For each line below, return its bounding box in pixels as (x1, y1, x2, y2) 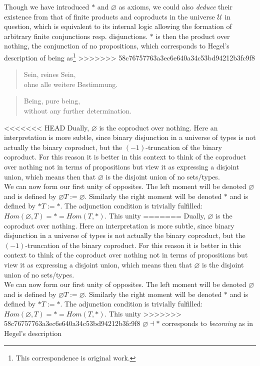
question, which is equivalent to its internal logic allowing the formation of (4, 21, 232, 31)
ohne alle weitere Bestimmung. (23, 78, 118, 89)
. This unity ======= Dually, (104, 210, 205, 220)
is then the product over (155, 30, 230, 41)
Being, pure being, (23, 95, 80, 106)
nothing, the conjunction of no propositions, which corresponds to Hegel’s (4, 40, 229, 51)
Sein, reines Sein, (23, 69, 76, 79)
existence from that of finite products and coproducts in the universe (4, 11, 215, 21)
